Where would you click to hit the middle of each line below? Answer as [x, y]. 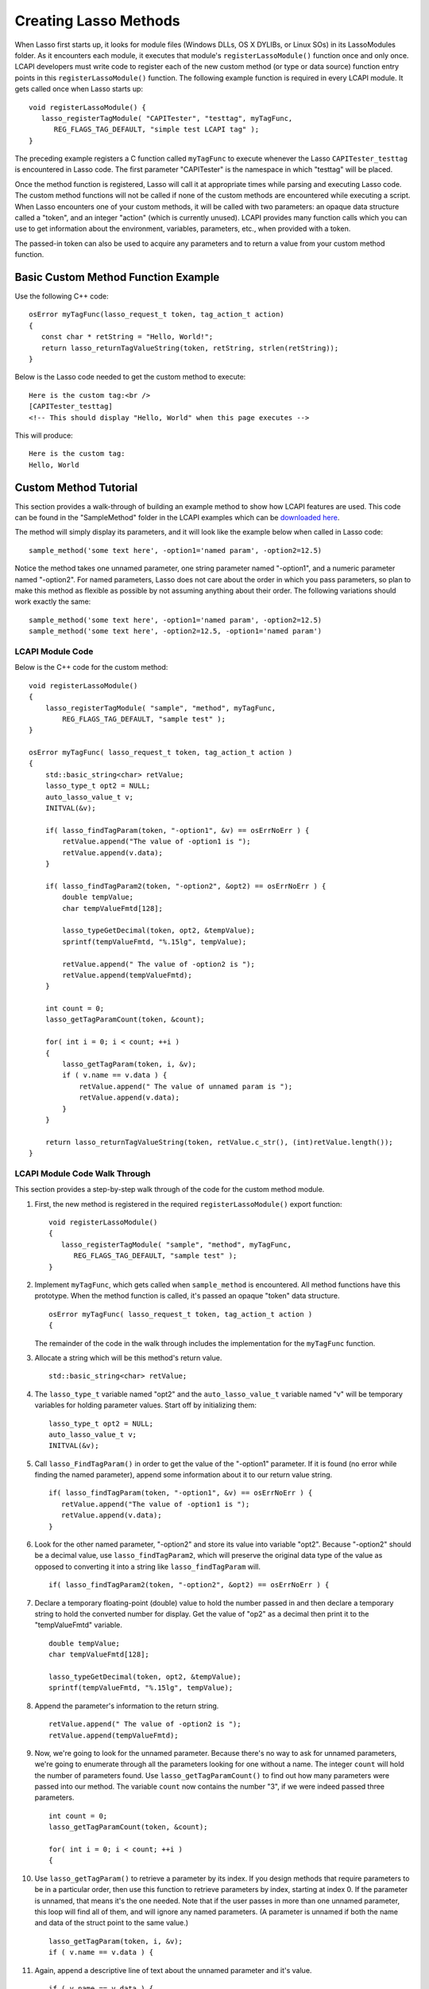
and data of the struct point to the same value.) [112, 1923]
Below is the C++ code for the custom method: [91, 668]
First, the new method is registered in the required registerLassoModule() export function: [188, 1204]
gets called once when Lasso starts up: [79, 89]
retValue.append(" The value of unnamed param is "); [186, 1086]
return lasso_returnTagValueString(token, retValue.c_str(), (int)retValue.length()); [219, 1142]
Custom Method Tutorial [76, 487]
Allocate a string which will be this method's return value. [128, 1357]
